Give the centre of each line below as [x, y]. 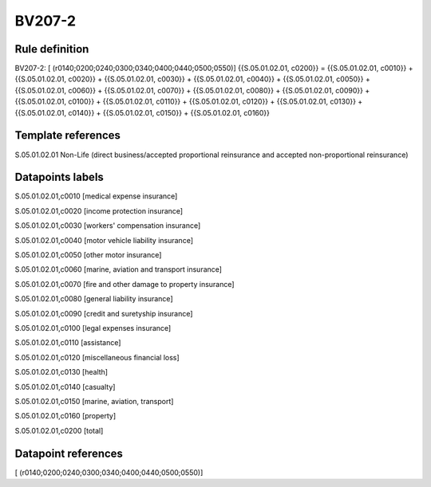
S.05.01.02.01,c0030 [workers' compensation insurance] [108, 226]
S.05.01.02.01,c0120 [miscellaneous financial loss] [97, 357]
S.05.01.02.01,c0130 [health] [61, 372]
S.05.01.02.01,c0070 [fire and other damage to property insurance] [125, 284]
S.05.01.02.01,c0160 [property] [65, 416]
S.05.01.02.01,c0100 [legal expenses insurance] [93, 328]
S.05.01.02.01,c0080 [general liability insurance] [94, 299]
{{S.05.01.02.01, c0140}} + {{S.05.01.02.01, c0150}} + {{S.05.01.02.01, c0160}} [142, 112]
